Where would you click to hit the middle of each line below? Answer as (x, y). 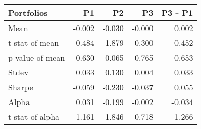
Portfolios (28, 12)
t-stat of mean (34, 43)
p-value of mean (37, 57)
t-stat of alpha (34, 117)
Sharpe (21, 87)
